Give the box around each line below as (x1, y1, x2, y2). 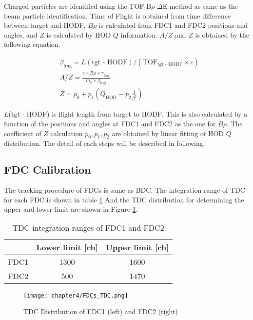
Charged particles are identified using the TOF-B (4, 1, 152, 11)
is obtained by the (195, 29, 250, 40)
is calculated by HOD (46, 29, 111, 40)
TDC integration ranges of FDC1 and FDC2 (12, 221, 164, 233)
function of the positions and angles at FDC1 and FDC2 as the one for (4, 118, 216, 128)
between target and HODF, (4, 20, 86, 30)
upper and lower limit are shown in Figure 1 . (4, 204, 138, 214)
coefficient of (4, 128, 41, 138)
